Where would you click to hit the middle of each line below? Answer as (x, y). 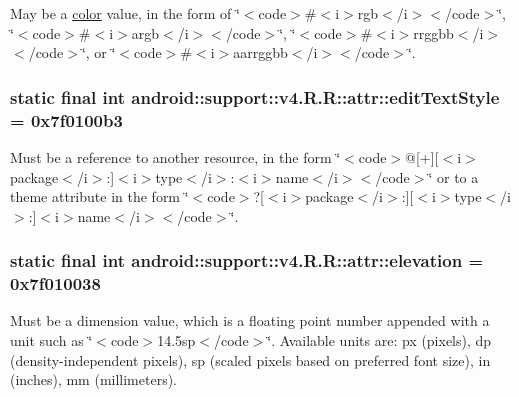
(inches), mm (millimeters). (94, 379)
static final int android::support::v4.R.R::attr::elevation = (247, 260)
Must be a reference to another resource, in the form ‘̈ (175, 156)
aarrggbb (260, 52)
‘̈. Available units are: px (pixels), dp (379, 340)
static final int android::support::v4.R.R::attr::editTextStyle (255, 96)
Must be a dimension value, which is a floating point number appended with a (250, 320)
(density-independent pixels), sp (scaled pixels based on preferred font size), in (250, 359)
